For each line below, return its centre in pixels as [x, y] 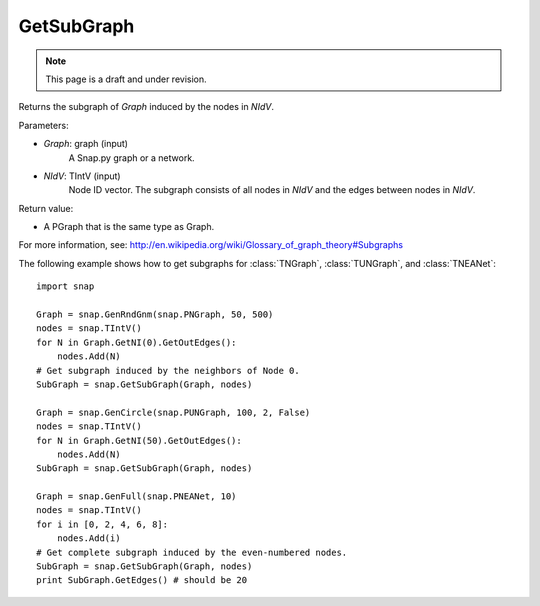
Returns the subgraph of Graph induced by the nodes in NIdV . [146, 107]
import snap [65, 286]
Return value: [46, 208]
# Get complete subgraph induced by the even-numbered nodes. [192, 552]
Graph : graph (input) [86, 144]
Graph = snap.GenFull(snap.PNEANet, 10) [136, 496]
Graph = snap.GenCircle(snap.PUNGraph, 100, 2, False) [173, 412]
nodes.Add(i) [88, 538]
